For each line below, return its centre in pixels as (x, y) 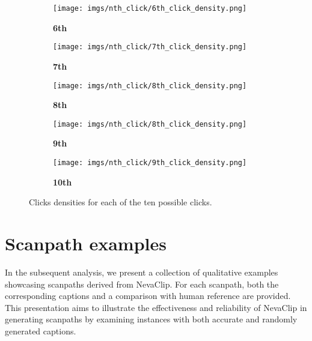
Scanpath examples (86, 243)
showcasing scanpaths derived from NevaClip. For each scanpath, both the (142, 284)
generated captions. (41, 330)
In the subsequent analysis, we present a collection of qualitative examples (142, 272)
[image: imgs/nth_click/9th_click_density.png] (150, 163)
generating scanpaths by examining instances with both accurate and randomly (151, 319)
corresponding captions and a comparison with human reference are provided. (148, 296)
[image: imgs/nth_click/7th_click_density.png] (150, 47)
